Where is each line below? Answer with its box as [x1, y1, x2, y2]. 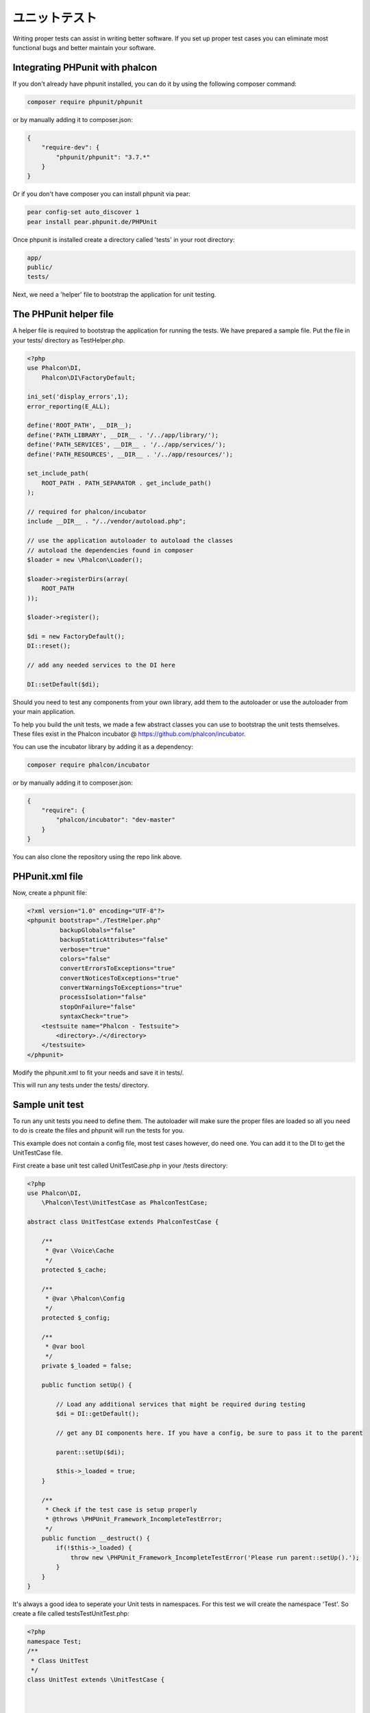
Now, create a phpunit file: [12, 888, 87, 897]
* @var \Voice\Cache [45, 1247, 114, 1255]
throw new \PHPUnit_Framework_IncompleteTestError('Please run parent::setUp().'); [70, 1553, 360, 1562]
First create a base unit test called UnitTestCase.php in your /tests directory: [12, 1161, 228, 1170]
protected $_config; [41, 1314, 111, 1322]
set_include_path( [27, 469, 89, 478]
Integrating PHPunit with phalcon [12, 62, 158, 73]
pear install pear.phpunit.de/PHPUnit [27, 218, 158, 225]
